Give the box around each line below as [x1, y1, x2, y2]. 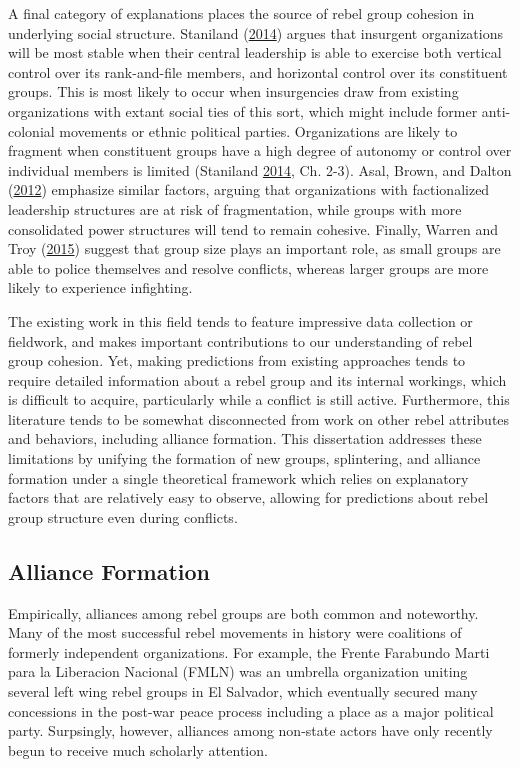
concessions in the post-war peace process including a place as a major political [8, 700, 494, 721]
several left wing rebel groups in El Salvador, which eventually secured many [8, 681, 478, 702]
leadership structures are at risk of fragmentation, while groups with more [8, 198, 462, 219]
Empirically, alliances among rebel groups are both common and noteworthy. [8, 602, 479, 623]
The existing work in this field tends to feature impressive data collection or [8, 310, 473, 331]
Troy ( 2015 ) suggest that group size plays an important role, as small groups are [8, 238, 501, 259]
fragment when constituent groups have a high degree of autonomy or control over [8, 140, 512, 161]
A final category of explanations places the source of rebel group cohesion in [8, 3, 475, 23]
